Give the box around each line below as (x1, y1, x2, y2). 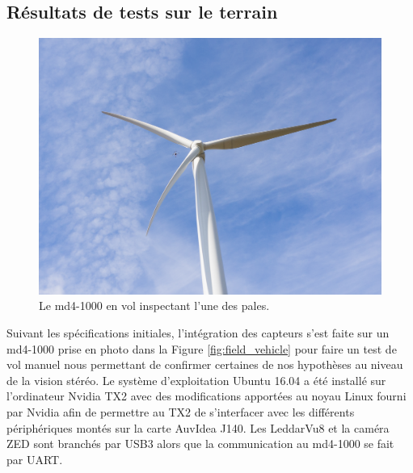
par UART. (6, 450, 63, 467)
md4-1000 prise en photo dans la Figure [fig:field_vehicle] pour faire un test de (6, 340, 397, 357)
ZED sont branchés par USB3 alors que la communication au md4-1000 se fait (6, 435, 394, 452)
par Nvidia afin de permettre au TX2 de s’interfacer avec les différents (6, 403, 355, 420)
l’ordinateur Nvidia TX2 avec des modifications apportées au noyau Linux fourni (6, 387, 407, 404)
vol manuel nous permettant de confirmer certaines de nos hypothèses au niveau (6, 356, 403, 373)
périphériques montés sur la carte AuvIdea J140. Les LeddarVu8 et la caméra (6, 419, 390, 436)
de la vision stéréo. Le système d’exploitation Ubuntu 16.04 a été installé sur (6, 371, 386, 388)
